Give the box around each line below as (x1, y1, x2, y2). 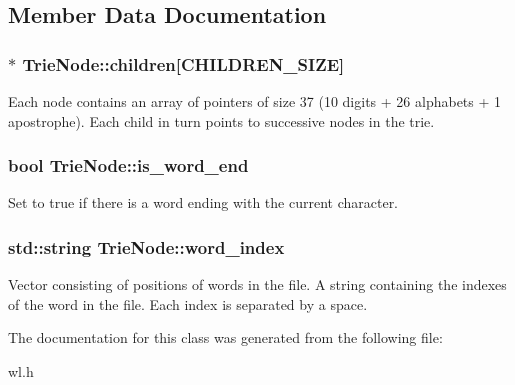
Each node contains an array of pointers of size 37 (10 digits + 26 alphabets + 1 (8, 91, 502, 111)
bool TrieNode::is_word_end (8, 153, 249, 178)
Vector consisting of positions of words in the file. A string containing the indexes (8, 274, 507, 295)
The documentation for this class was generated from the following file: (8, 327, 443, 348)
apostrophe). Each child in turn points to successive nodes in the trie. (8, 110, 435, 131)
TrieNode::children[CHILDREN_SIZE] (22, 51, 345, 76)
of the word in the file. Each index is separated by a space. (8, 293, 368, 314)
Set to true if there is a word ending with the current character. (8, 192, 399, 213)
